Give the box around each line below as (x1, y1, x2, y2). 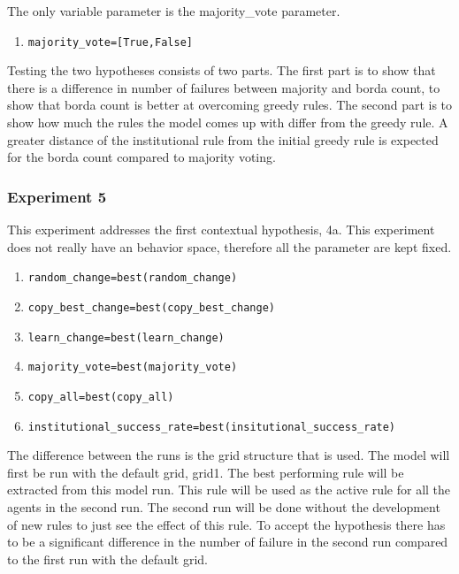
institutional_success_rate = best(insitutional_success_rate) (27, 420, 396, 433)
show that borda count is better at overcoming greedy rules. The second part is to (7, 96, 453, 114)
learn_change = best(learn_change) (27, 331, 225, 344)
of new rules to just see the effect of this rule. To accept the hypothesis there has (7, 515, 446, 533)
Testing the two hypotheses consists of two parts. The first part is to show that (7, 61, 436, 80)
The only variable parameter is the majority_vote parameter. (7, 2, 340, 19)
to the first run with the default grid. (7, 549, 208, 568)
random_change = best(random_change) (27, 272, 238, 285)
